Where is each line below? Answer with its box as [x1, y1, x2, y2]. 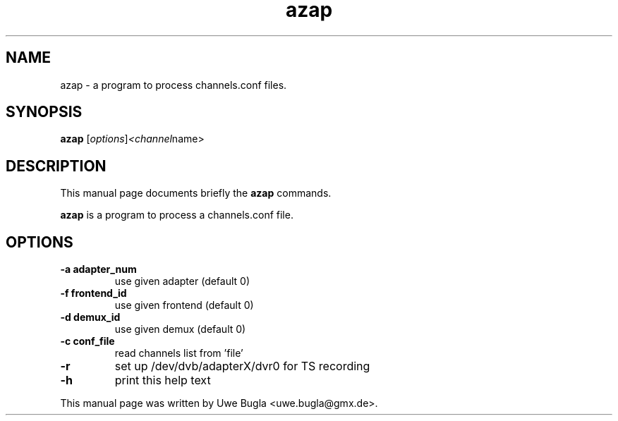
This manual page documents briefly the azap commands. [60, 187, 332, 200]
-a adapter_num [60, 263, 137, 276]
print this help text [114, 373, 211, 388]
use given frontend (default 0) [114, 299, 254, 312]
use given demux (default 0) [114, 323, 246, 336]
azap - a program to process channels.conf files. [60, 78, 287, 91]
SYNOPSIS [6, 103, 83, 121]
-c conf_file [60, 335, 115, 348]
